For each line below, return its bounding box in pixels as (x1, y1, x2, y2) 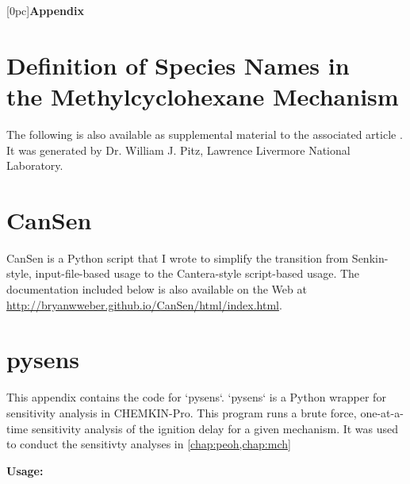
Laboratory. (6, 157, 63, 174)
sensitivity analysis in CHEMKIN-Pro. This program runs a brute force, (6, 404, 357, 421)
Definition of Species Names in (6, 48, 350, 81)
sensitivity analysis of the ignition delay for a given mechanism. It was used (31, 420, 399, 436)
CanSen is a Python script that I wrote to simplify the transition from (6, 249, 349, 266)
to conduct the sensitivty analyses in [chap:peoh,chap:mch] (6, 436, 291, 452)
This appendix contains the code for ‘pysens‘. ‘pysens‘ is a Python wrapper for (6, 389, 386, 405)
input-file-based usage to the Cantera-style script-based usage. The (35, 265, 360, 282)
